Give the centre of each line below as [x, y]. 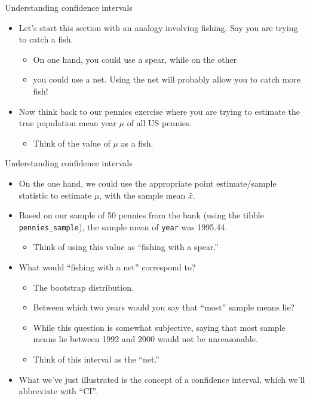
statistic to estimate [55, 195]
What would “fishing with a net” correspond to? [107, 266]
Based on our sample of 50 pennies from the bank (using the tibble [141, 215]
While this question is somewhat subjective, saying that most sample [159, 327]
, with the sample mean [142, 195]
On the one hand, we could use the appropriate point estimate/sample [148, 183]
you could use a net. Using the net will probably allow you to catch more [167, 79]
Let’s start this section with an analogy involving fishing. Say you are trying [158, 27]
